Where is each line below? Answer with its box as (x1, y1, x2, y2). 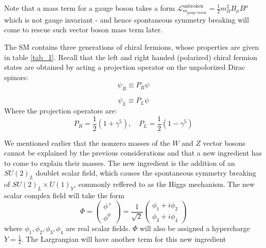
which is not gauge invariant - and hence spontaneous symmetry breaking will (4, 14, 249, 25)
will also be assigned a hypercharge (140, 222, 250, 233)
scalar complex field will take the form (4, 190, 125, 201)
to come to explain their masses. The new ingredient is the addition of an (4, 157, 235, 168)
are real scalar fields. (66, 222, 130, 233)
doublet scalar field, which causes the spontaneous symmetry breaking (35, 167, 256, 178)
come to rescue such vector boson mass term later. (4, 24, 163, 35)
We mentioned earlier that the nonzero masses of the (4, 137, 170, 148)
